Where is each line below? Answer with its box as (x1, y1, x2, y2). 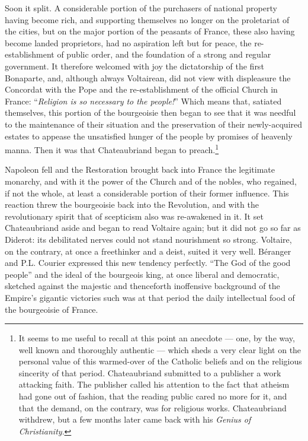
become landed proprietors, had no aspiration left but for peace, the (5, 36, 252, 49)
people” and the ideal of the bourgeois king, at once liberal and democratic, (5, 268, 280, 280)
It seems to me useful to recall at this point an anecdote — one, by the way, (18, 332, 295, 344)
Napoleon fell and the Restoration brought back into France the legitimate (5, 163, 275, 176)
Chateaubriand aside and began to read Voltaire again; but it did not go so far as (5, 221, 301, 234)
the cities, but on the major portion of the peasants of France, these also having (5, 25, 295, 37)
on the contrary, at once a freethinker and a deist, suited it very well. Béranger (5, 245, 291, 257)
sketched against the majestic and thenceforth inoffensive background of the (5, 280, 280, 292)
